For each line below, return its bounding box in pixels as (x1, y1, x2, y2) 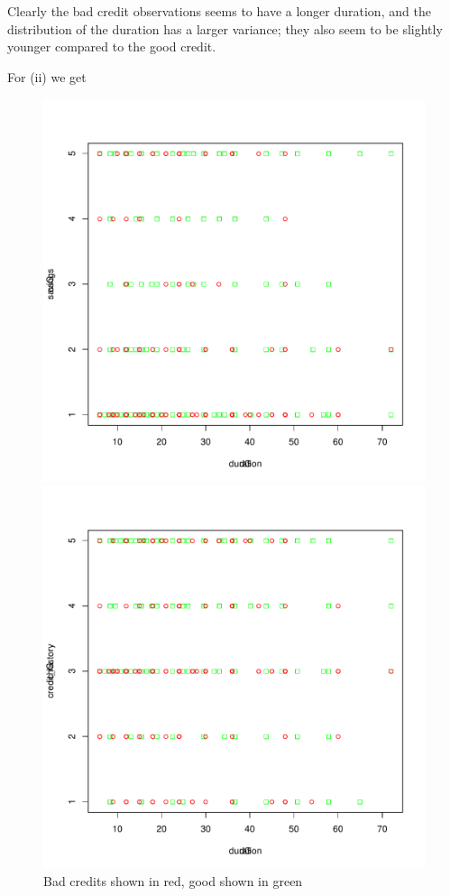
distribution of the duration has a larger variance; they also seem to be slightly (7, 19, 443, 38)
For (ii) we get (7, 67, 87, 86)
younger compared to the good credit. (7, 37, 216, 56)
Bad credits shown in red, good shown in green (43, 871, 303, 890)
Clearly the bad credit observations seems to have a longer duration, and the (7, 2, 431, 20)
